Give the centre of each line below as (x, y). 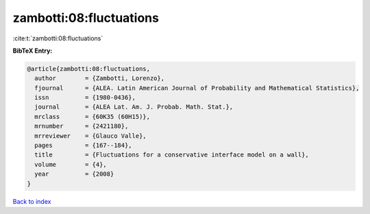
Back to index (32, 201)
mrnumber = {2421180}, (82, 126)
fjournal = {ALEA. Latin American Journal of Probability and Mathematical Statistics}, (197, 88)
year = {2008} (74, 174)
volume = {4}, (71, 164)
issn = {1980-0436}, (85, 98)
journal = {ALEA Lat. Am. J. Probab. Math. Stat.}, (134, 107)
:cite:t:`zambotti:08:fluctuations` (58, 38)
